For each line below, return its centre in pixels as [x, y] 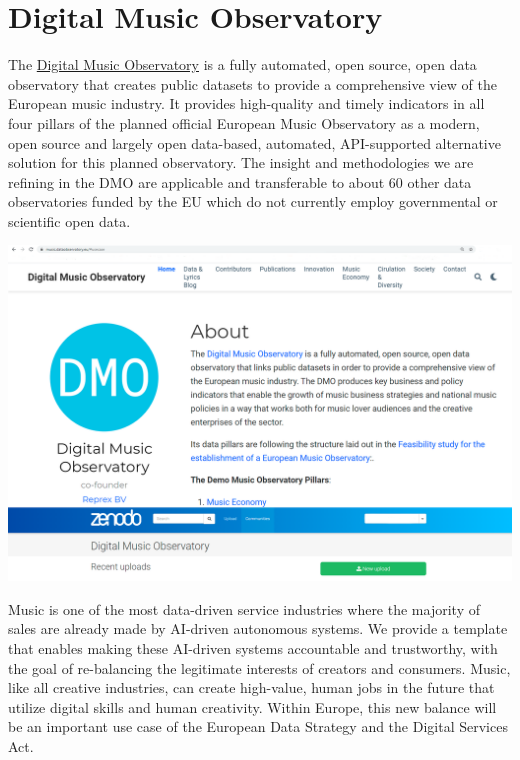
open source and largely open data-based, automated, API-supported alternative [254, 142]
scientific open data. [69, 220]
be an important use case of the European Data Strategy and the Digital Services [258, 726]
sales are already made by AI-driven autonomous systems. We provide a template [258, 628]
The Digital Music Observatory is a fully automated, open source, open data [242, 64]
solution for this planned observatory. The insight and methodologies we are [241, 162]
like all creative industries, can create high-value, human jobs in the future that [251, 687]
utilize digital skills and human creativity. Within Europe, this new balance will [252, 706]
